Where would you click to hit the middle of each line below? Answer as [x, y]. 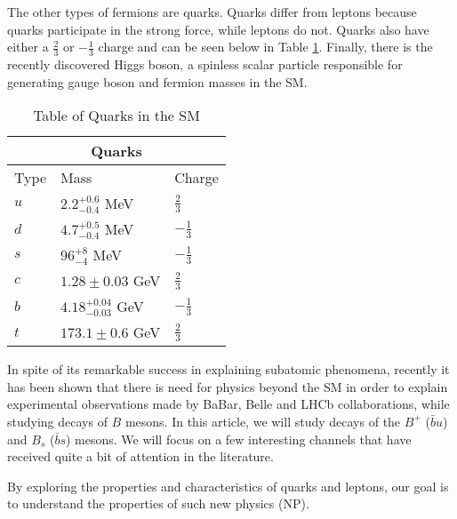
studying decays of [57, 421]
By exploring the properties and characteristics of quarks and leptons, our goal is [228, 486]
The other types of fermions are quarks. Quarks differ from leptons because [212, 12]
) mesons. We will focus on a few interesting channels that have [238, 439]
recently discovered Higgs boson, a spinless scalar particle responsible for [205, 64]
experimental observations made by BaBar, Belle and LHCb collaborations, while [228, 404]
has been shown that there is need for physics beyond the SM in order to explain [228, 386]
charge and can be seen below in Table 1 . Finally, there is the [265, 47]
